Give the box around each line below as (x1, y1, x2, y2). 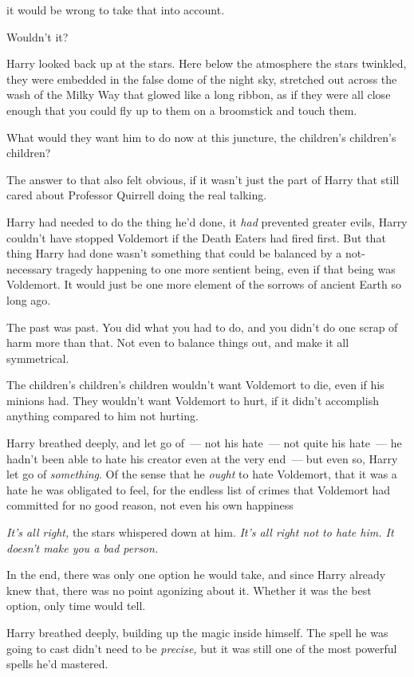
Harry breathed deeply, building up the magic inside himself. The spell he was (6, 624, 388, 640)
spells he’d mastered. (6, 655, 108, 672)
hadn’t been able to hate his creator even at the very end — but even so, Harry (6, 450, 398, 466)
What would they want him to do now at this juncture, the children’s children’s (6, 128, 396, 145)
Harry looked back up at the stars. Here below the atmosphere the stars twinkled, (6, 55, 407, 72)
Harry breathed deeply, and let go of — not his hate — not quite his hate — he (6, 435, 402, 451)
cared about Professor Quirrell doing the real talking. (6, 187, 267, 203)
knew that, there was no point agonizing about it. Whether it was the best (6, 581, 372, 598)
